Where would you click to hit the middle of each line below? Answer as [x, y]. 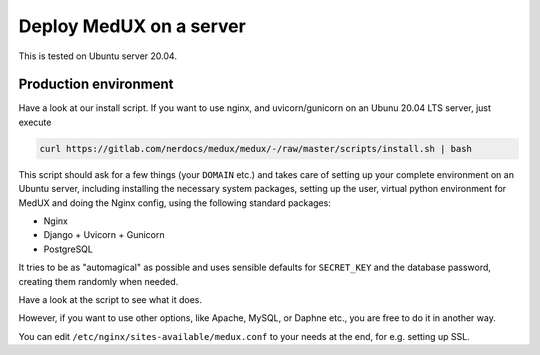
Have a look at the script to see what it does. [110, 299]
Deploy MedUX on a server [132, 26]
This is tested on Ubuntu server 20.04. [97, 56]
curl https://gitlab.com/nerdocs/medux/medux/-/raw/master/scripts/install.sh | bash [255, 148]
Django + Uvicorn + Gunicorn [104, 235]
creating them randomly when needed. [98, 281]
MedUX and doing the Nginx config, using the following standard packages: [175, 202]
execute [35, 122]
